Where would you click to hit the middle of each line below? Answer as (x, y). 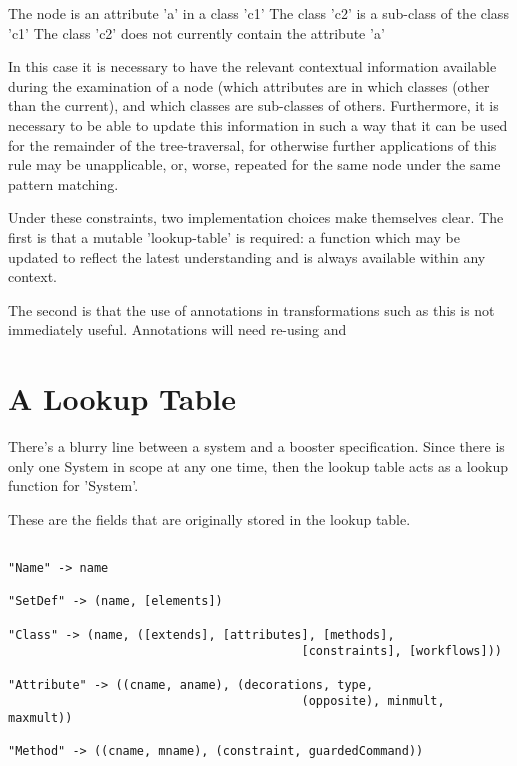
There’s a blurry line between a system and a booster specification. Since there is (256, 446)
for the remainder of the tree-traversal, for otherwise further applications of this (252, 144)
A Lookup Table (122, 398)
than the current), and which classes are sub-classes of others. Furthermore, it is (253, 105)
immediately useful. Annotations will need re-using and (177, 329)
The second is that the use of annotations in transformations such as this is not (251, 309)
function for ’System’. (73, 485)
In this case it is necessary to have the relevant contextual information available (252, 66)
